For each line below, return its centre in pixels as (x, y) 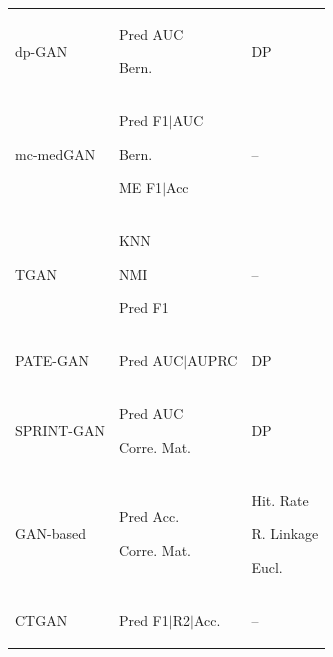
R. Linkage (285, 533)
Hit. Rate (280, 499)
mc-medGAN (55, 153)
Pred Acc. (149, 516)
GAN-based (50, 533)
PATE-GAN (52, 360)
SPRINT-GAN (60, 429)
